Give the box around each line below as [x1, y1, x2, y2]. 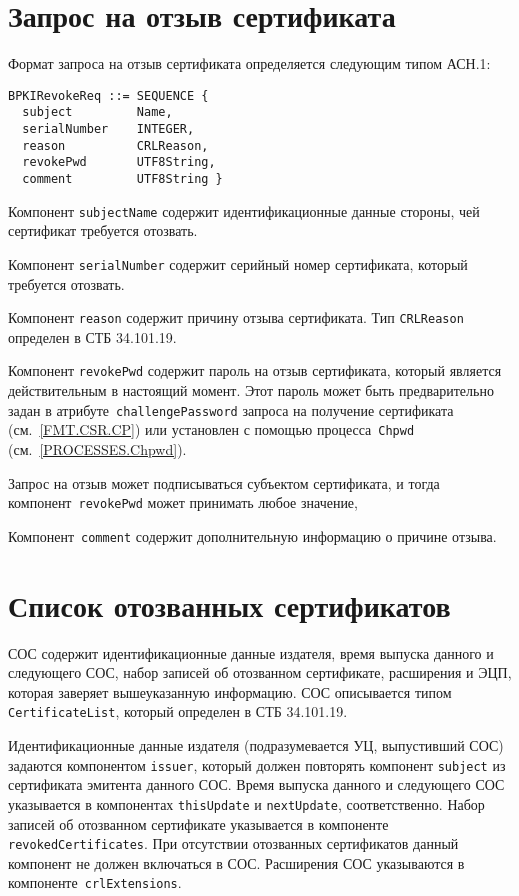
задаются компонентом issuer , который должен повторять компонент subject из [8, 754, 506, 775]
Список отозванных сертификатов [8, 584, 451, 625]
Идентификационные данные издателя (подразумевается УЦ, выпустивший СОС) [8, 735, 504, 756]
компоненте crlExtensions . [8, 872, 182, 893]
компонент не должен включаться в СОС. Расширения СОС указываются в [8, 852, 465, 873]
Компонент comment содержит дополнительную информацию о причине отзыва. [8, 525, 497, 546]
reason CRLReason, [22, 138, 209, 153]
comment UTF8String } [22, 172, 223, 186]
